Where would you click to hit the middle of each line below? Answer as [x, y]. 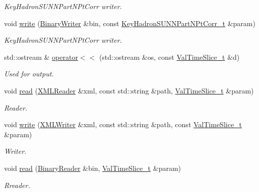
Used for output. [29, 74]
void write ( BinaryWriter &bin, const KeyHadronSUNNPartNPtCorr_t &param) [130, 23]
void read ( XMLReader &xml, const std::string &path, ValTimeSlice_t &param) [129, 90]
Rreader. [17, 185]
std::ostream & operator [41, 57]
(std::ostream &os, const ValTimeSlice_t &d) [169, 57]
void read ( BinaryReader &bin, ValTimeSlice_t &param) [93, 168]
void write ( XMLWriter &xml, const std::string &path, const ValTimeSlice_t [123, 124]
